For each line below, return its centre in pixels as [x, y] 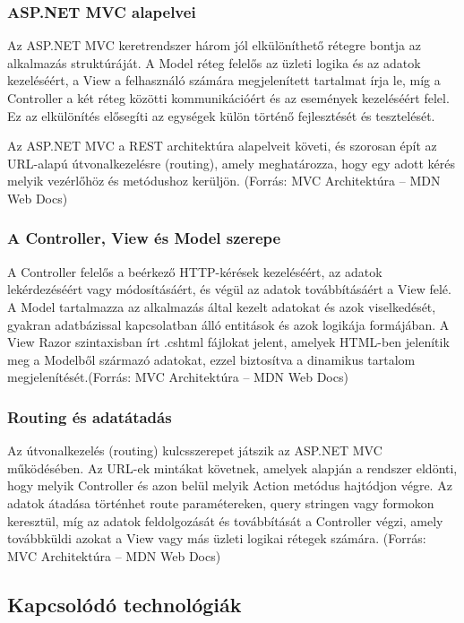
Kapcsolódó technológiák [125, 604]
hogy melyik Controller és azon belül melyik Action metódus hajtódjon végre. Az [230, 485]
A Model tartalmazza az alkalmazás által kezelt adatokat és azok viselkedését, [222, 306]
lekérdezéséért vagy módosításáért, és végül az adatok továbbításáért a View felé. [229, 289]
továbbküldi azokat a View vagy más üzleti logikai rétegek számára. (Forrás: [217, 538]
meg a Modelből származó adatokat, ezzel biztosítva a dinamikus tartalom [211, 359]
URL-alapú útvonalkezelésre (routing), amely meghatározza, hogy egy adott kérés [232, 163]
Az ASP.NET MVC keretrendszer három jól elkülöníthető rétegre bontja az [214, 45]
